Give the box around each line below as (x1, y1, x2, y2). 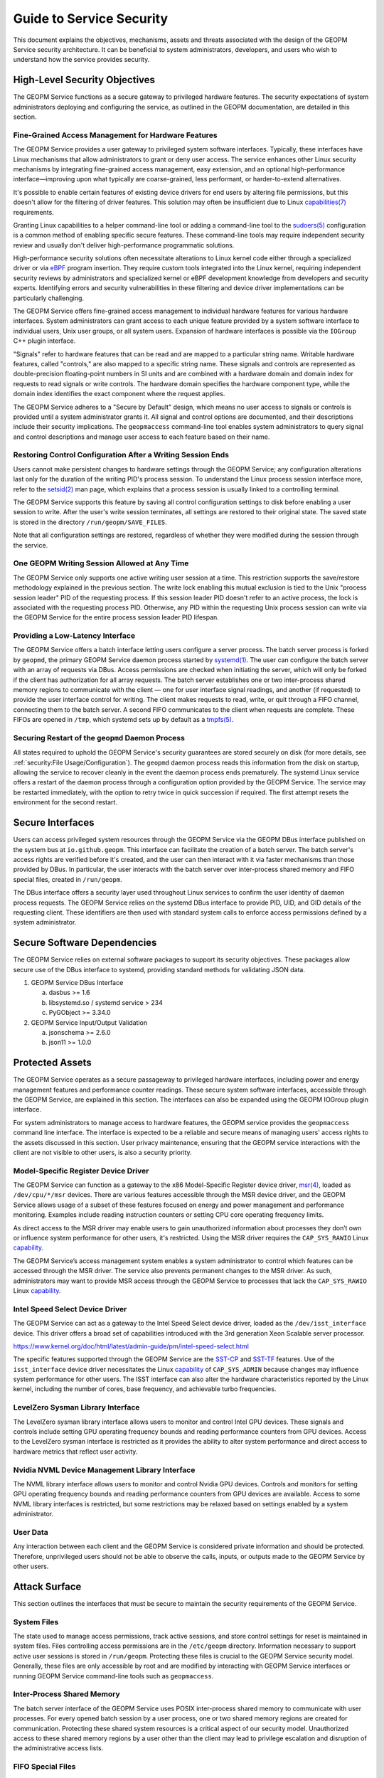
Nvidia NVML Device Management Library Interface (13, 1465, 196, 1475)
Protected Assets (13, 1057, 92, 1069)
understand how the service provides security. (13, 55, 150, 64)
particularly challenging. (13, 294, 85, 302)
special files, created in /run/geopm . (13, 875, 122, 883)
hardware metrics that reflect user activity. (13, 1447, 138, 1456)
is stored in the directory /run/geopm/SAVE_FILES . (13, 518, 167, 526)
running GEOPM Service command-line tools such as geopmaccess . (13, 1671, 214, 1680)
